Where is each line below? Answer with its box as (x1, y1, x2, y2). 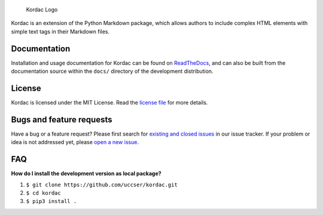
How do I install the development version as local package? (11, 170, 161, 177)
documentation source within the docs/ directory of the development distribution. (11, 67, 214, 75)
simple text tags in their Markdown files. (11, 27, 110, 35)
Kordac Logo (26, 6, 58, 13)
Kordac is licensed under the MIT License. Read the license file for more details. (11, 99, 208, 106)
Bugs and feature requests (11, 114, 112, 125)
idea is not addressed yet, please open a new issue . (11, 139, 139, 146)
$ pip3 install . (26, 198, 77, 205)
